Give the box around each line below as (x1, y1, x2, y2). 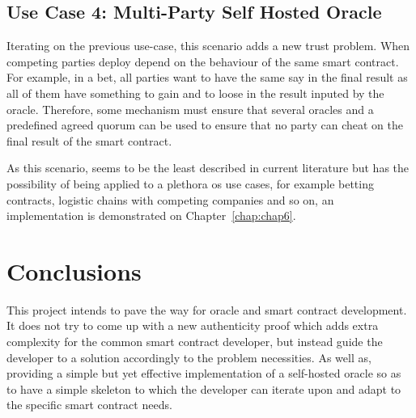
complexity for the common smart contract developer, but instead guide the (6, 333, 383, 350)
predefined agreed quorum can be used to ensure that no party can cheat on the (6, 116, 403, 133)
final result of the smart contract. (6, 132, 172, 149)
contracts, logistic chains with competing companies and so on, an (6, 191, 334, 208)
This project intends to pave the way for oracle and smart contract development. (6, 301, 407, 318)
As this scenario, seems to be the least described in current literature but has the (6, 159, 410, 176)
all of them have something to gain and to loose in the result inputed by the (6, 84, 384, 101)
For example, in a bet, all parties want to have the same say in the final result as (6, 69, 408, 86)
